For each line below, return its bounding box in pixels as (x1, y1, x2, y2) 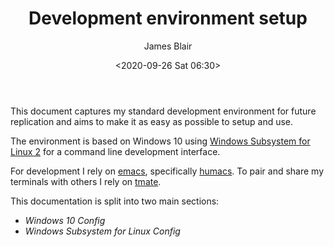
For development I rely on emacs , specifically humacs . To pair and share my (10, 165, 325, 177)
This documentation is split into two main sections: (10, 195, 220, 207)
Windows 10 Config (24, 214, 106, 226)
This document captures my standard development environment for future (10, 105, 317, 117)
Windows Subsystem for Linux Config (24, 225, 181, 237)
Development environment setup (28, 7, 308, 30)
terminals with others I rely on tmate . (10, 175, 162, 187)
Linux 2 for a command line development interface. (10, 145, 221, 157)
